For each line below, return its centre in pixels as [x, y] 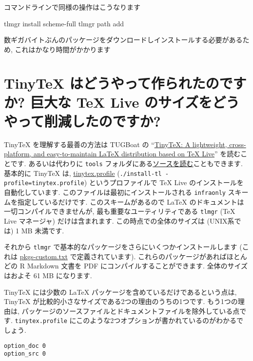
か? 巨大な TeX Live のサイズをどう [122, 102]
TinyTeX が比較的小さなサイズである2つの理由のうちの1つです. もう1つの [121, 301]
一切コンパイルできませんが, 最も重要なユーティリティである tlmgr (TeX [120, 211]
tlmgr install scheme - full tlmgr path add [64, 23]
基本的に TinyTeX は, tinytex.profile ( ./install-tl [83, 173]
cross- [238, 144]
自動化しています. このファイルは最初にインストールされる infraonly [115, 192]
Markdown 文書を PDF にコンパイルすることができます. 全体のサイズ [137, 266]
